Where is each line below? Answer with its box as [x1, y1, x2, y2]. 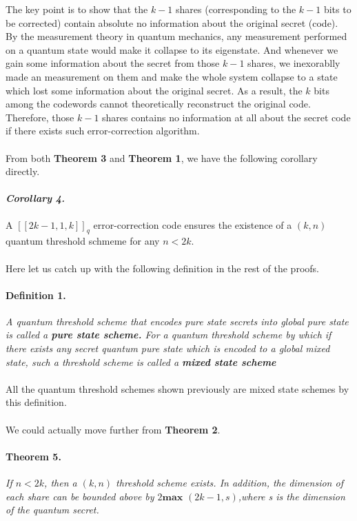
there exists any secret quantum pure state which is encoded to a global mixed [6, 341, 330, 356]
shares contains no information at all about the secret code [102, 110, 351, 124]
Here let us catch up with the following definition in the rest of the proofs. [6, 260, 319, 275]
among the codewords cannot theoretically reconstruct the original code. [6, 96, 311, 111]
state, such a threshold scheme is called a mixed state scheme [6, 354, 276, 369]
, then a [44, 476, 77, 490]
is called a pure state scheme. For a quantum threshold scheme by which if [6, 327, 331, 342]
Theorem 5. [6, 449, 61, 463]
